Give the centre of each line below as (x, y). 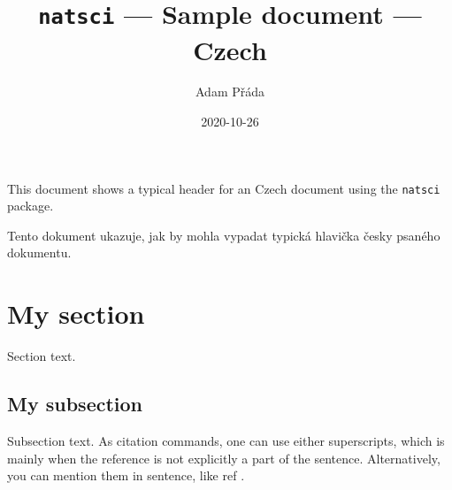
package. (31, 206)
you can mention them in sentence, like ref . (126, 475)
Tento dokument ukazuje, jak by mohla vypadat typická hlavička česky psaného (224, 235)
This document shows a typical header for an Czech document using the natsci (224, 188)
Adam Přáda (230, 92)
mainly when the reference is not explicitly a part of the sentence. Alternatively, (224, 458)
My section (76, 314)
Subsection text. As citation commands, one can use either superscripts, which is (226, 440)
